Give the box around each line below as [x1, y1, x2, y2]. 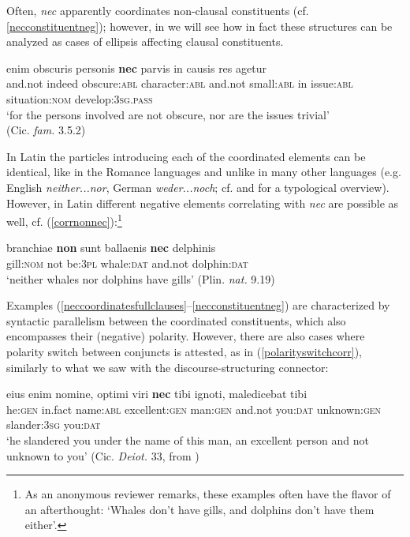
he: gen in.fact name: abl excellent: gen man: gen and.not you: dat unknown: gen [6, 400, 382, 417]
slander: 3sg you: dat [6, 416, 101, 433]
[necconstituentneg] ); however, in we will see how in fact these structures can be [6, 17, 393, 34]
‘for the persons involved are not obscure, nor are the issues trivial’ [6, 106, 330, 122]
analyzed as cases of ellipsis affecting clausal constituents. [6, 33, 284, 50]
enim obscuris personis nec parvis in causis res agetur [6, 59, 266, 76]
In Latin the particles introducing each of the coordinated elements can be [6, 148, 366, 164]
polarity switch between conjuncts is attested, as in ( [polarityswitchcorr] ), [6, 343, 362, 359]
